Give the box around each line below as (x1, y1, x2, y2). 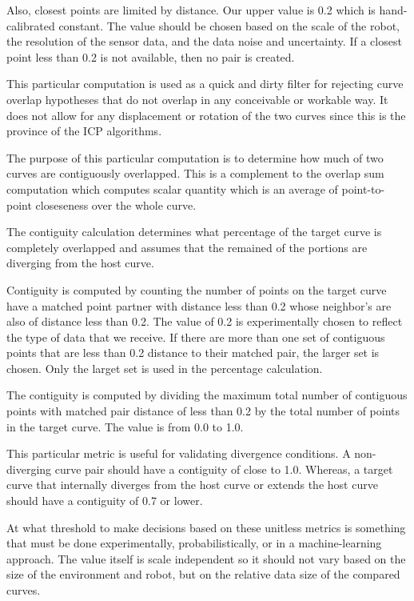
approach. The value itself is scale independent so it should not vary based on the (6, 550, 406, 567)
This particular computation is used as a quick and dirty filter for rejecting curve (6, 75, 404, 92)
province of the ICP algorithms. (6, 122, 162, 139)
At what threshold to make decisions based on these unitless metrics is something (6, 519, 406, 535)
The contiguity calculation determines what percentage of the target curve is (6, 223, 382, 240)
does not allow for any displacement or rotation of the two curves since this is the (6, 106, 406, 123)
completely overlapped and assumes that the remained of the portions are (6, 238, 368, 255)
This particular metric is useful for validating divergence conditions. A (6, 445, 351, 462)
